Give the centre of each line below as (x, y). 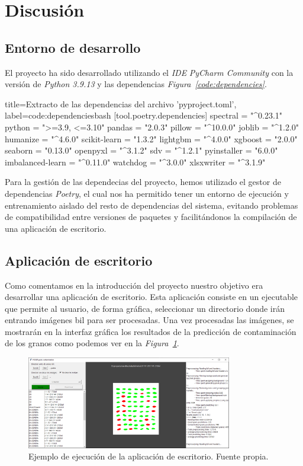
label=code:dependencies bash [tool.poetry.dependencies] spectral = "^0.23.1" (144, 115)
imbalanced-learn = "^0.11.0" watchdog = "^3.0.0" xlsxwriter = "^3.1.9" (135, 162)
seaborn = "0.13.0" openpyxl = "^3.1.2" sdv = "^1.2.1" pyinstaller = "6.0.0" (141, 150)
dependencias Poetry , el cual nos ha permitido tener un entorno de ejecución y (147, 193)
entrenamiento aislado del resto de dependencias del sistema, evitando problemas (151, 205)
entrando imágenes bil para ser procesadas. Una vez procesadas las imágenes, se (149, 320)
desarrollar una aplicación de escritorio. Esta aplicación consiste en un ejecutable (151, 297)
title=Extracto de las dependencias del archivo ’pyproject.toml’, (121, 103)
